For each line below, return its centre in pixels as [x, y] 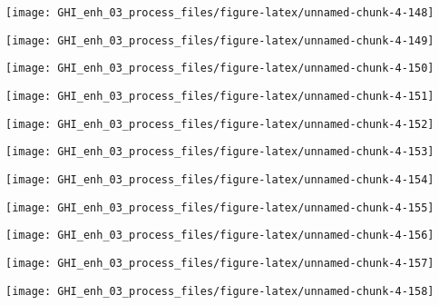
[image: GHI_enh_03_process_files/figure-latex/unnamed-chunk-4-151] [220, 96]
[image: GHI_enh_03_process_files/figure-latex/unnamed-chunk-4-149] [220, 40]
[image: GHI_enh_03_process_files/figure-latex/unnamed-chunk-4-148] [220, 13]
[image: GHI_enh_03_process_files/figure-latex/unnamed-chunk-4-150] [220, 69]
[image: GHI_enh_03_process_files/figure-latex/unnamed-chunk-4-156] [220, 236]
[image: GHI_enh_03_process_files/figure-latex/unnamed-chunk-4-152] [220, 124]
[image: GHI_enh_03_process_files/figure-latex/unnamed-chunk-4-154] [220, 179]
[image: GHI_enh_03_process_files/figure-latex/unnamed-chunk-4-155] [220, 207]
